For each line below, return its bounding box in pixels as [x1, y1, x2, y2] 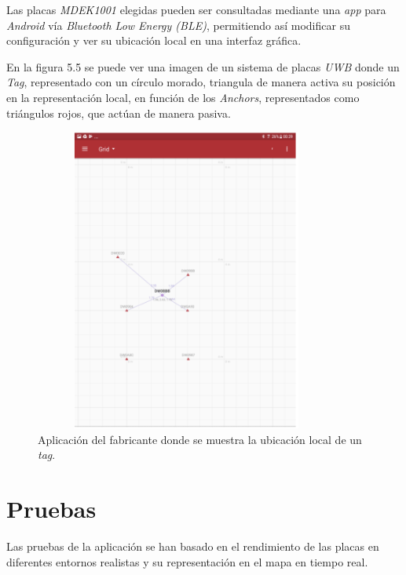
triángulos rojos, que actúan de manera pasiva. [6, 104, 231, 121]
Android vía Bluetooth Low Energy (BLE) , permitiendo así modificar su [6, 16, 350, 33]
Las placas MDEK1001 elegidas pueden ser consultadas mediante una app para [6, 2, 386, 17]
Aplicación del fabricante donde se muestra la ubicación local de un [38, 431, 362, 447]
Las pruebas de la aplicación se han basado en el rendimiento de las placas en [6, 538, 379, 554]
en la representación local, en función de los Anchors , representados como [6, 89, 360, 105]
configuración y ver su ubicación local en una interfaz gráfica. [6, 32, 302, 49]
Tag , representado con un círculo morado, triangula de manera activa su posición [6, 74, 396, 90]
